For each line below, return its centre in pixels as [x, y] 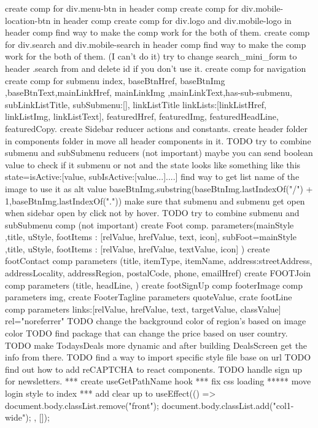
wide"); [18, 417]
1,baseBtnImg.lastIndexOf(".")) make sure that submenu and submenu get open [155, 200]
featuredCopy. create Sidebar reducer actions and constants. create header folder [156, 128]
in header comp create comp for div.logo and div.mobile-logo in [172, 20]
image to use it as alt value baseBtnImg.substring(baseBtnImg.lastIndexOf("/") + [159, 188]
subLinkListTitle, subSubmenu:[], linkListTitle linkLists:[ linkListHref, [136, 104]
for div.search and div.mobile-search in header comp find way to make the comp [156, 44]
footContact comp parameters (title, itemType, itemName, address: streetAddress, [159, 261]
